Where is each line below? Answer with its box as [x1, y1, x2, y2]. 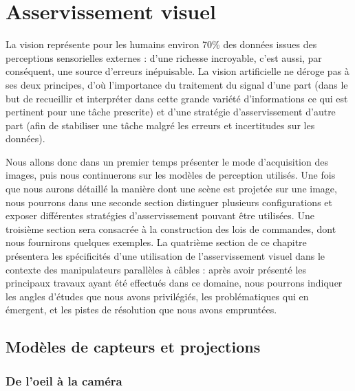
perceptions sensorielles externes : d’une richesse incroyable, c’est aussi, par [6, 50, 322, 65]
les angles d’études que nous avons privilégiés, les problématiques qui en [6, 289, 309, 303]
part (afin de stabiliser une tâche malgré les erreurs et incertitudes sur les [6, 118, 315, 132]
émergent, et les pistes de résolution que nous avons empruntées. [6, 302, 277, 317]
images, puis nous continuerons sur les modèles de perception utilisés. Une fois [6, 168, 336, 182]
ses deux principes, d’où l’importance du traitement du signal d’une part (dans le [6, 77, 348, 91]
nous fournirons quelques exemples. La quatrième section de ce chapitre [6, 235, 307, 249]
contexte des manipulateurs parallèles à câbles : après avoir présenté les [6, 262, 307, 276]
